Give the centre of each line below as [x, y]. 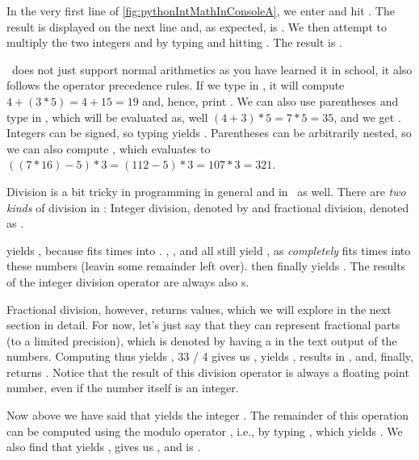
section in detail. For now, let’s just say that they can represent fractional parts [203, 325]
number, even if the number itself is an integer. [123, 388]
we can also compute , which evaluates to [109, 148]
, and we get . [367, 117]
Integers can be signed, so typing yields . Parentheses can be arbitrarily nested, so [209, 133]
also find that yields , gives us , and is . [104, 447]
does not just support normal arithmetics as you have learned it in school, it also [212, 69]
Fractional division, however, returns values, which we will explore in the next [199, 309]
